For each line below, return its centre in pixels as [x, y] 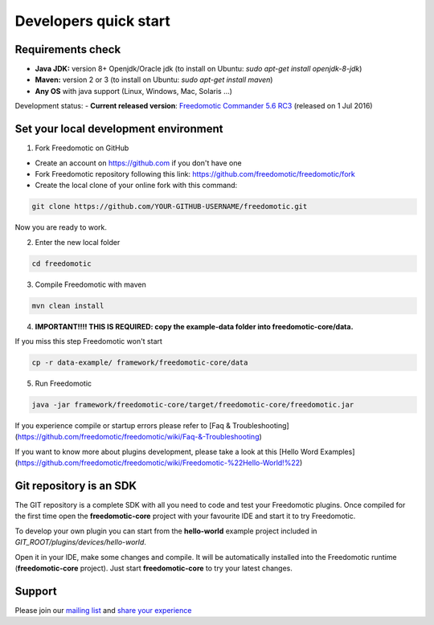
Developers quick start [92, 21]
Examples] [338, 451]
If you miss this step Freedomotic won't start [88, 341]
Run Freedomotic [63, 383]
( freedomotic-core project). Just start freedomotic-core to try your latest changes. [154, 568]
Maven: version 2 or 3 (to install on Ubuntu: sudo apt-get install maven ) [154, 80]
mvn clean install [68, 306]
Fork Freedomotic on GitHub [82, 148]
